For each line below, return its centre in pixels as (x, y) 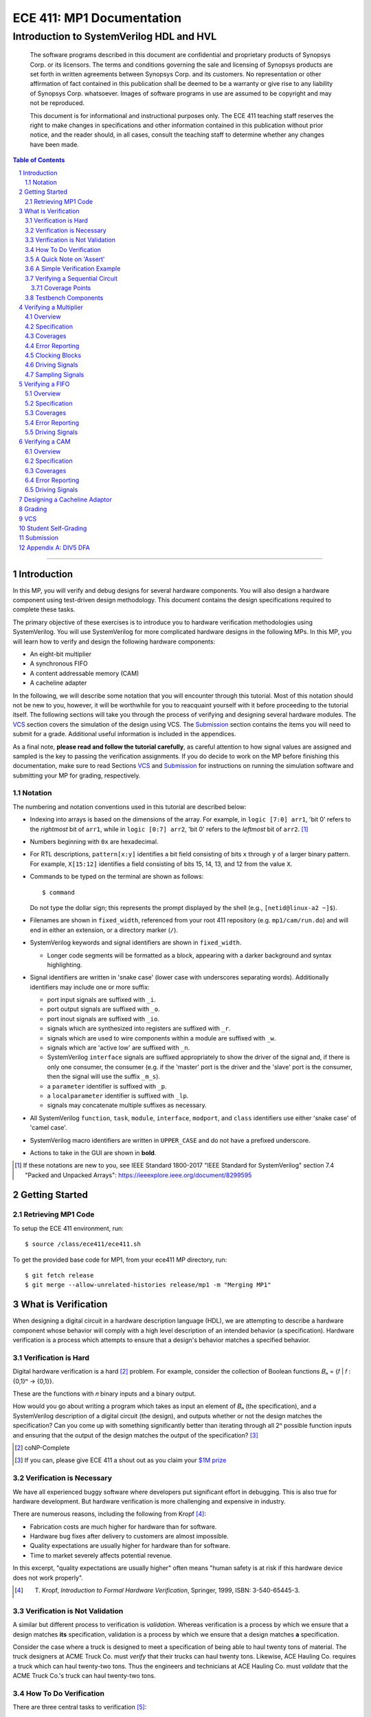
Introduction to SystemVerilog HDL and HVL (115, 36)
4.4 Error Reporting (52, 345)
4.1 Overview (43, 317)
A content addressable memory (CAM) (85, 673)
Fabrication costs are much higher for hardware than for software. (123, 1526)
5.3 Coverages (46, 413)
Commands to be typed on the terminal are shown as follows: (117, 876)
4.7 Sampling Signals (55, 374)
